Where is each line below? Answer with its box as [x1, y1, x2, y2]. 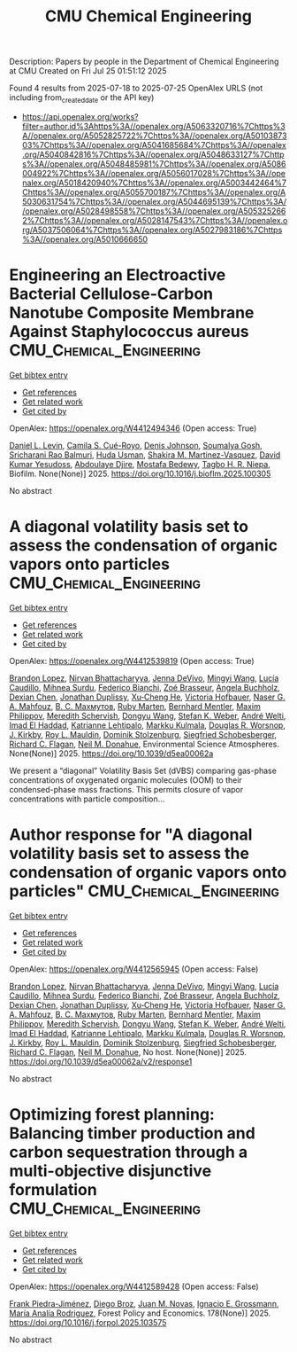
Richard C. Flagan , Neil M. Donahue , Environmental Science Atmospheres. [9, 739, 280, 749]
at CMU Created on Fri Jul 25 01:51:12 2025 [9, 66, 167, 76]
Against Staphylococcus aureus [9, 322, 249, 342]
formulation [9, 1179, 97, 1200]
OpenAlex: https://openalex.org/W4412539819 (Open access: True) [9, 655, 255, 666]
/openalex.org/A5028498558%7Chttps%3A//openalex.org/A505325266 [21, 206, 286, 216]
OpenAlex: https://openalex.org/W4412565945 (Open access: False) [9, 964, 259, 974]
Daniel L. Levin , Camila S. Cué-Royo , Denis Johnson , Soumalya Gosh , [9, 440, 263, 450]
